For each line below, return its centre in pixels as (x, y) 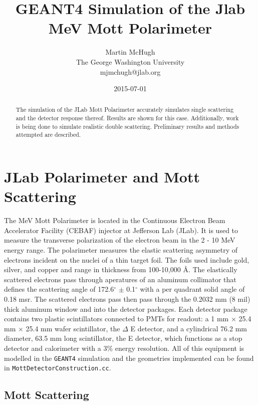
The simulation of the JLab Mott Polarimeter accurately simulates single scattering (125, 110)
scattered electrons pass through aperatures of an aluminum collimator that (120, 279)
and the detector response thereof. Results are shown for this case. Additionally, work (127, 118)
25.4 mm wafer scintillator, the (73, 328)
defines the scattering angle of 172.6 (59, 289)
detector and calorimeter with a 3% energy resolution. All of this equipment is (124, 348)
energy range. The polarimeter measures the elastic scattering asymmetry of (121, 250)
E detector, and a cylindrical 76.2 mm (189, 328)
